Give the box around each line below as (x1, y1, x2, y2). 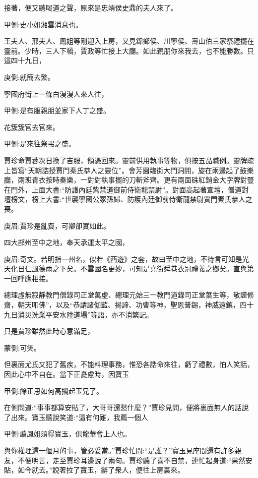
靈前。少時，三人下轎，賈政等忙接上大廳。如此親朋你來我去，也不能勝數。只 (4, 45, 254, 56)
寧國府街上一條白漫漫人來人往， (4, 88, 108, 99)
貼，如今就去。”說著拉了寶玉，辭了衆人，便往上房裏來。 (4, 465, 185, 475)
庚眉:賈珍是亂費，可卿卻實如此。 (4, 220, 110, 231)
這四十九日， (4, 55, 46, 65)
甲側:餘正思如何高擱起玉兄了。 (4, 385, 103, 396)
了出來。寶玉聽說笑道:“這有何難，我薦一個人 (4, 412, 148, 422)
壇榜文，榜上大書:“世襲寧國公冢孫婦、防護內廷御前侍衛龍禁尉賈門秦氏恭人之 (4, 194, 253, 204)
